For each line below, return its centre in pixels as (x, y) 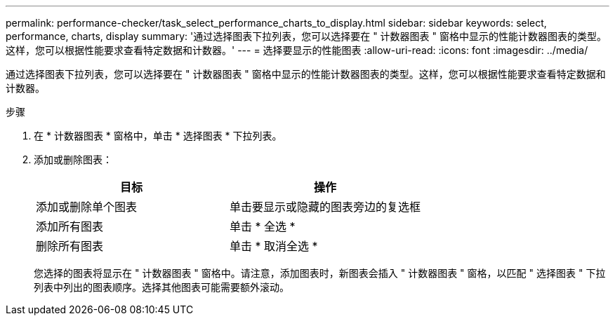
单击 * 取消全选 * (274, 246)
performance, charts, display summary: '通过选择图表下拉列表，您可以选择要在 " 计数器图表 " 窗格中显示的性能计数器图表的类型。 (306, 36)
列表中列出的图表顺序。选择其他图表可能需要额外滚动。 (161, 287)
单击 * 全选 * (263, 226)
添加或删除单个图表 (87, 207)
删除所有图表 (70, 246)
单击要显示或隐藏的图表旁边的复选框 (325, 207)
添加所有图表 (70, 226)
